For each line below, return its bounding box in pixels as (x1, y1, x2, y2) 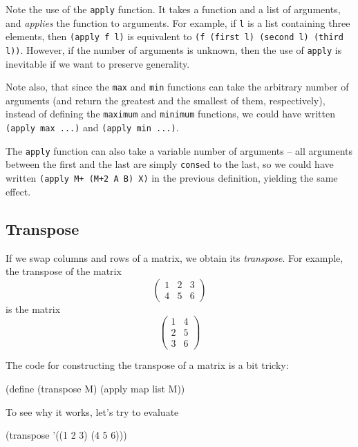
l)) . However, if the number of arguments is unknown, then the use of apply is (6, 42, 342, 57)
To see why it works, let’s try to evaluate (6, 404, 179, 419)
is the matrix (6, 301, 61, 316)
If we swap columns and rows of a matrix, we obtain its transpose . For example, (6, 250, 343, 265)
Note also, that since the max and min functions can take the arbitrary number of (6, 79, 349, 94)
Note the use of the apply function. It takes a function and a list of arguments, (6, 2, 341, 16)
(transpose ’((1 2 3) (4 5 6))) (6, 428, 127, 442)
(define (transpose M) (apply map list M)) (6, 381, 185, 396)
